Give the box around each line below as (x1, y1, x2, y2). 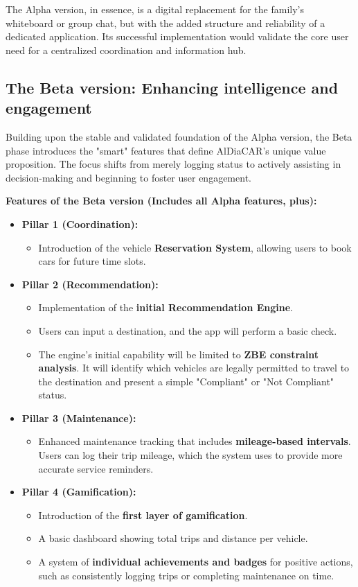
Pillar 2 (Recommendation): (21, 277, 159, 291)
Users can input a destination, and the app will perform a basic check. (38, 323, 337, 338)
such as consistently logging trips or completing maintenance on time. (38, 568, 334, 582)
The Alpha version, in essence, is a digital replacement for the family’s (6, 2, 304, 16)
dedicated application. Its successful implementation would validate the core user (6, 29, 349, 44)
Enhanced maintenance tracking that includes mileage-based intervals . (38, 434, 351, 448)
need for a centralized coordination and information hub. (6, 42, 247, 57)
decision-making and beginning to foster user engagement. (6, 170, 251, 184)
